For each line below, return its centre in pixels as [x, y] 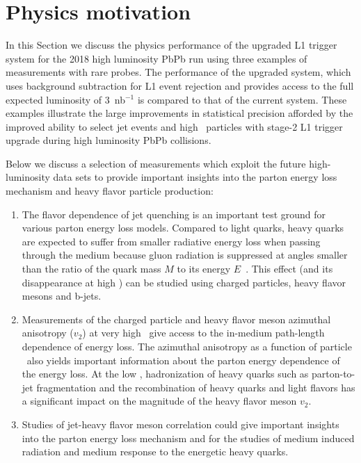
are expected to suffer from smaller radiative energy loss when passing [171, 241]
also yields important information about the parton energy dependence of [183, 360]
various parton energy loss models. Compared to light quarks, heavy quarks [183, 228]
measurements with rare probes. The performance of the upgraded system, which [178, 72]
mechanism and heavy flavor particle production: [110, 191]
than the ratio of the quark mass [91, 269]
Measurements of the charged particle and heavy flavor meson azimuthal [176, 319]
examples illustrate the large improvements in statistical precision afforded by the [179, 113]
